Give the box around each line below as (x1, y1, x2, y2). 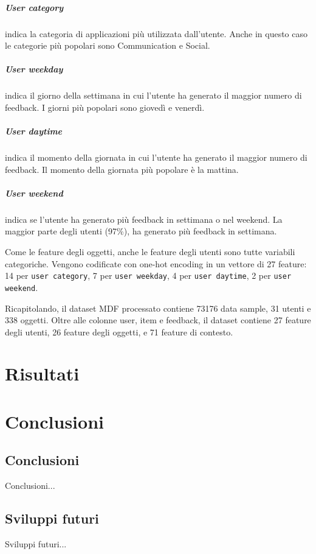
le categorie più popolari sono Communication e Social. (5, 39, 210, 52)
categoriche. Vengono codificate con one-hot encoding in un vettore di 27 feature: (5, 257, 307, 270)
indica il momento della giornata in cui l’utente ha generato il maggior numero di (5, 151, 307, 164)
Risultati (5, 361, 80, 386)
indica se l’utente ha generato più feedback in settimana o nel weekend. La (5, 212, 283, 225)
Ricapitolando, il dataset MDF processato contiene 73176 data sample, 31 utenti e (5, 301, 311, 314)
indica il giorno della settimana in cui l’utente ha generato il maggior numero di (5, 89, 302, 102)
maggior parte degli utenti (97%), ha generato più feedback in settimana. (5, 225, 277, 237)
